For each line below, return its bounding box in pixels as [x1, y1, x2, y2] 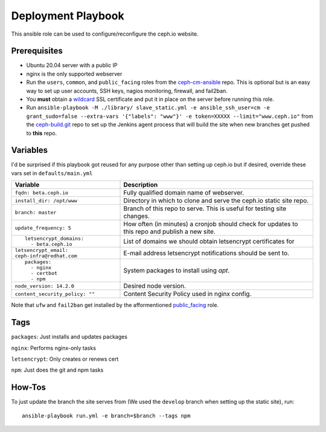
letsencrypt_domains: [24, 236, 85, 242]
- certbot [30, 270, 57, 277]
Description [123, 181, 158, 189]
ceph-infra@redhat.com [14, 253, 78, 259]
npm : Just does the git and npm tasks [11, 366, 104, 374]
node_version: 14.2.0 [14, 283, 75, 289]
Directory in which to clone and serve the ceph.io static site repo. [123, 196, 309, 205]
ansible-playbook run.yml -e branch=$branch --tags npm [22, 412, 191, 419]
